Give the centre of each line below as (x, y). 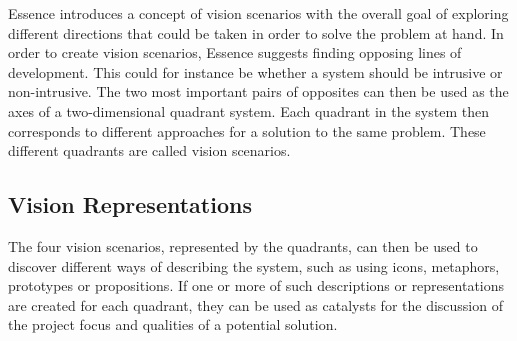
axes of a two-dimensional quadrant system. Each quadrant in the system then (248, 110)
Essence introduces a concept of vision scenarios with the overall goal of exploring (258, 13)
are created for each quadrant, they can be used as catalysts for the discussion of (255, 304)
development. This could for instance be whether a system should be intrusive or (255, 71)
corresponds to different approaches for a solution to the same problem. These (247, 130)
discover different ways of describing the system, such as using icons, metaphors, (254, 265)
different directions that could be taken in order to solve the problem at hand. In (256, 32)
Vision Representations (130, 204)
